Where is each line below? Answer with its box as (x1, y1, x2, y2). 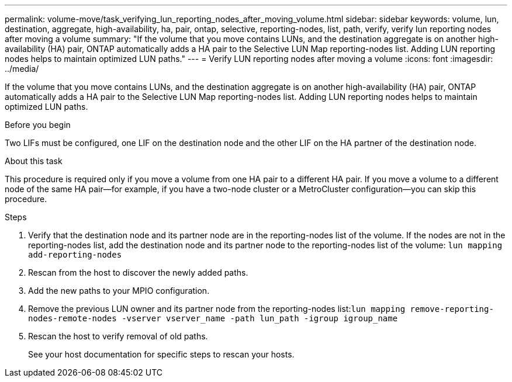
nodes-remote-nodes (28, 314, 117, 323)
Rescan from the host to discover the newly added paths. (28, 268, 248, 277)
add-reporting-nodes (28, 250, 122, 259)
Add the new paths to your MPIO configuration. (28, 286, 210, 296)
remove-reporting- (410, 304, 494, 314)
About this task (5, 156, 63, 166)
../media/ (5, 64, 39, 74)
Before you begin (5, 120, 71, 130)
